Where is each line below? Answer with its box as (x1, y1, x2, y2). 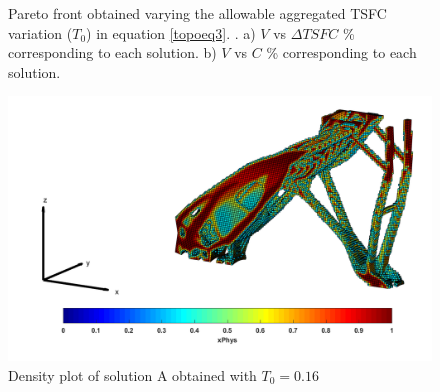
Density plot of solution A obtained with (8, 364, 257, 385)
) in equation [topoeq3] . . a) (86, 22, 256, 43)
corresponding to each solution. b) (8, 42, 217, 63)
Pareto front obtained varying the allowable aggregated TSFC (8, 3, 387, 23)
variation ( (8, 22, 73, 43)
